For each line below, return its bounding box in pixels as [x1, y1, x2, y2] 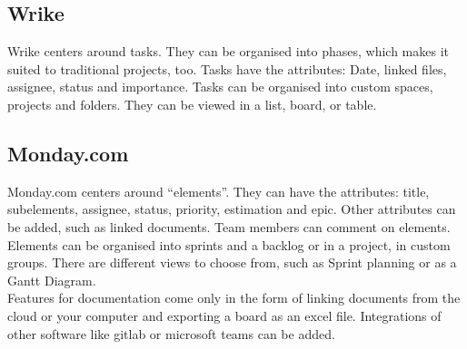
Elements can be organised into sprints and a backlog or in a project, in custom [7, 235, 451, 254]
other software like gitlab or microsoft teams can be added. [7, 324, 335, 343]
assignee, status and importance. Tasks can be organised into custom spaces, [7, 77, 433, 96]
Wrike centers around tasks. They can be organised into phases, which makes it [7, 42, 449, 61]
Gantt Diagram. [7, 270, 96, 289]
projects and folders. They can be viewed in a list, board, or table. [7, 94, 377, 113]
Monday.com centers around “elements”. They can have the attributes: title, [7, 181, 430, 200]
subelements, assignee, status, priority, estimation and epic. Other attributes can [7, 199, 456, 218]
